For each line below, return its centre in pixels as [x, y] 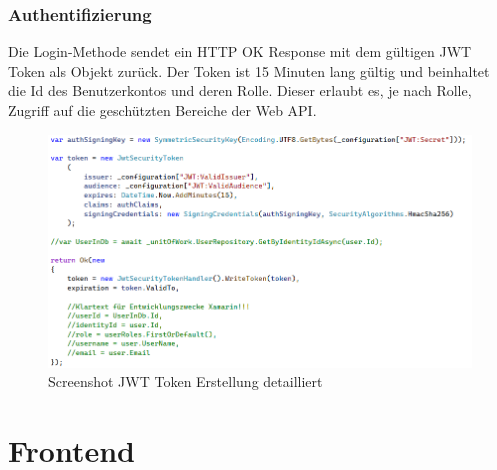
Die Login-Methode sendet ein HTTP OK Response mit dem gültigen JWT [240, 51]
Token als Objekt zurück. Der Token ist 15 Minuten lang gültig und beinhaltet [249, 70]
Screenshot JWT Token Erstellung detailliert [185, 381]
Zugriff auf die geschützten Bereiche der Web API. [162, 110]
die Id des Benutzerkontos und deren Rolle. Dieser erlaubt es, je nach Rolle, [240, 90]
